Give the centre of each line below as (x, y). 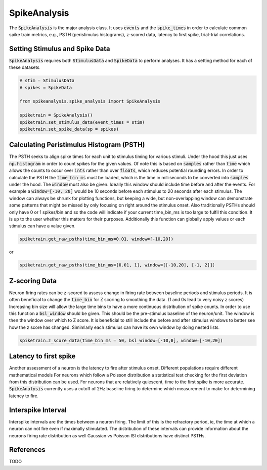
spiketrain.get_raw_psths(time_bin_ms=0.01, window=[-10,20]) (96, 239)
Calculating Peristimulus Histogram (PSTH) (77, 145)
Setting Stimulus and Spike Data (60, 49)
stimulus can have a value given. (42, 226)
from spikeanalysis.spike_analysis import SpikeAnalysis (90, 101)
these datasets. (25, 67)
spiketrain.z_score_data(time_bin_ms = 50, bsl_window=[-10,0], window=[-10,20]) (121, 340)
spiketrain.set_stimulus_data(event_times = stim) (82, 122)
